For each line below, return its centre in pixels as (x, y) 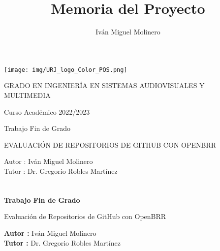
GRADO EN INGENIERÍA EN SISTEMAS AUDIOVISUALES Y (104, 85)
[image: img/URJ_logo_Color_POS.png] (66, 70)
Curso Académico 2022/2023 (47, 111)
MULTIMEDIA (27, 95)
